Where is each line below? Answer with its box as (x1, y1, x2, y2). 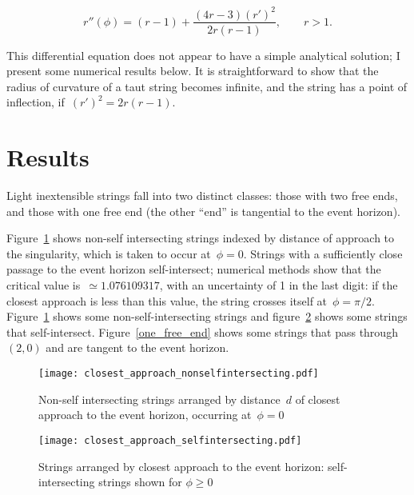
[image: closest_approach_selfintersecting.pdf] (38, 434, 302, 446)
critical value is (6, 277, 81, 293)
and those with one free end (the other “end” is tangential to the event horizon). (6, 202, 400, 219)
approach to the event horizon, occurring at (38, 406, 252, 423)
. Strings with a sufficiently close (243, 245, 403, 261)
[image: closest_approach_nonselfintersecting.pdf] (38, 368, 319, 379)
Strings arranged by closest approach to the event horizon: (38, 457, 324, 474)
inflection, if (6, 94, 65, 110)
